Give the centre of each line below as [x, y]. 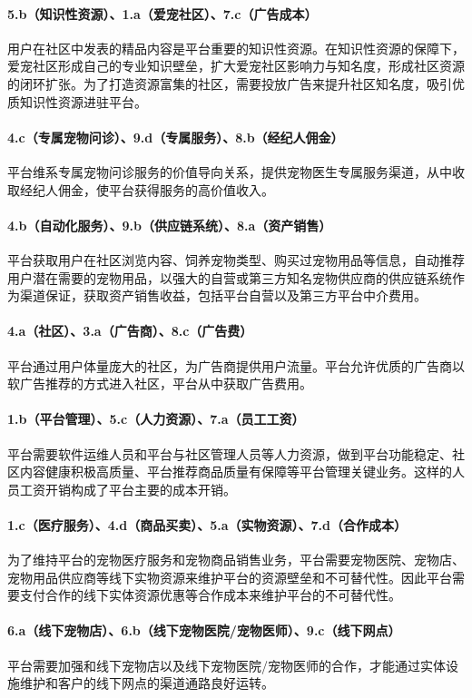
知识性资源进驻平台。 [83, 101]
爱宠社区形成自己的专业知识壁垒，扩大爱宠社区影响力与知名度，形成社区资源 [236, 66]
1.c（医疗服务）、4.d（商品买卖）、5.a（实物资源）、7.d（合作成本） [207, 524]
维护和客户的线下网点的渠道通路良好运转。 [147, 683]
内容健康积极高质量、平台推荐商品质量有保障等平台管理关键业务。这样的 [236, 472]
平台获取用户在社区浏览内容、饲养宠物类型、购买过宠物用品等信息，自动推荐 [236, 259]
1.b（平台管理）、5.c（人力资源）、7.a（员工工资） [156, 419]
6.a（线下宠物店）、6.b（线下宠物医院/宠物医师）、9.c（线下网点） [204, 630]
